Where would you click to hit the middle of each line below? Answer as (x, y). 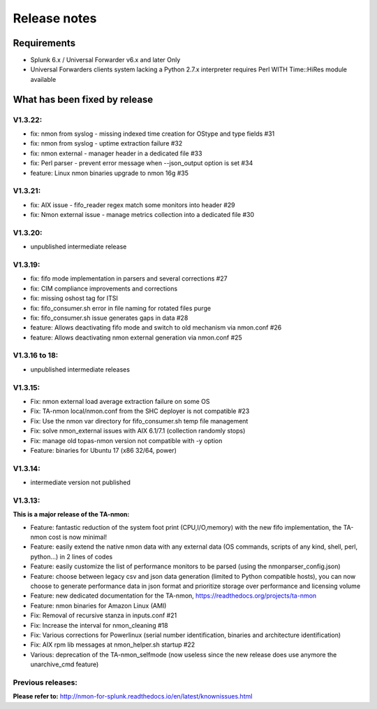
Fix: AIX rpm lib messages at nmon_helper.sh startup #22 (113, 645)
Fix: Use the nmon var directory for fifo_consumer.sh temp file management (139, 421)
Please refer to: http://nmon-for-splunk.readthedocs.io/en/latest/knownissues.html (133, 696)
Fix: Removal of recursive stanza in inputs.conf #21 (104, 615)
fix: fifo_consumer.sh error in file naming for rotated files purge (121, 308)
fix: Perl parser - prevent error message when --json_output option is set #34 (142, 163)
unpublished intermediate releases (80, 369)
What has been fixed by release (83, 99)
